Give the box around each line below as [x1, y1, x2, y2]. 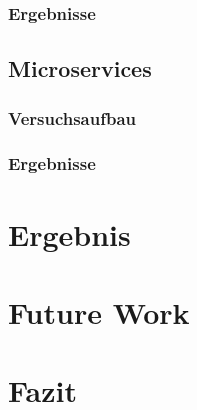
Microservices [8, 53, 152, 84]
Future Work [8, 291, 190, 332]
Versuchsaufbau [8, 105, 137, 130]
